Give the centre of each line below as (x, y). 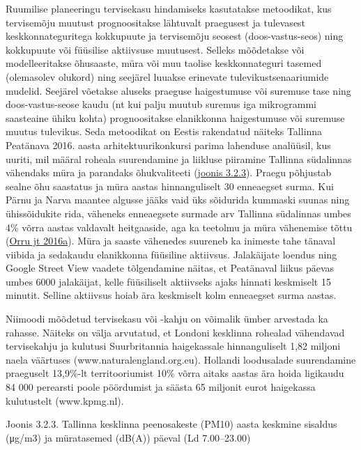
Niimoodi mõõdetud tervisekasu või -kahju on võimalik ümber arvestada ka (167, 319)
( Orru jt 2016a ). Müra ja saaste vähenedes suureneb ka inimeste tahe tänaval (171, 241)
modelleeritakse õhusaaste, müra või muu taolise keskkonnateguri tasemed (164, 63)
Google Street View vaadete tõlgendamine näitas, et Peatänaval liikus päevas (170, 268)
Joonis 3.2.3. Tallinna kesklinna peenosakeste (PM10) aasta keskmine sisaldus (171, 424)
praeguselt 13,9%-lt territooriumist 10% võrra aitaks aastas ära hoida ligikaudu (175, 373)
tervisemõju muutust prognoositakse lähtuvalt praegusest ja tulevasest (156, 22)
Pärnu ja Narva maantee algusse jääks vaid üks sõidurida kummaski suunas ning (178, 200)
